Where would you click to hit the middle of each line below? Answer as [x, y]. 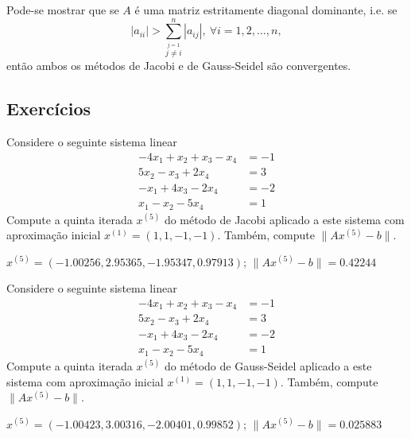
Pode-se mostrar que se [63, 10]
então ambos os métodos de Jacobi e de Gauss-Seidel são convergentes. [179, 66]
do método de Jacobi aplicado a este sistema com [284, 219]
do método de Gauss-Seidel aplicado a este [268, 365]
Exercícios [49, 109]
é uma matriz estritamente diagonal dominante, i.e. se [266, 10]
